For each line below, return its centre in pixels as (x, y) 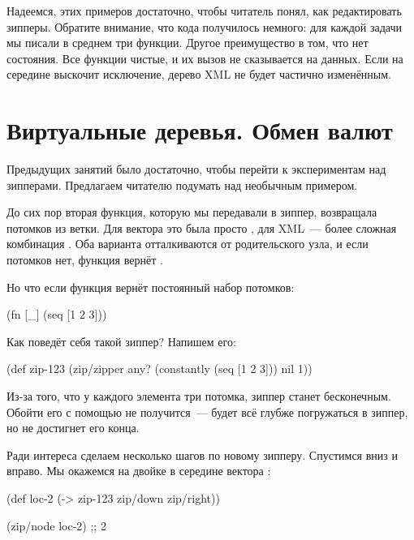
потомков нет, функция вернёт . (85, 260)
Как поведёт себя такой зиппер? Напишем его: (121, 341)
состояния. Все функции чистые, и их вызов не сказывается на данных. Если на (205, 58)
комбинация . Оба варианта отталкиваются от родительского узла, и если (188, 244)
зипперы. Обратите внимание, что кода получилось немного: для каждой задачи (204, 26)
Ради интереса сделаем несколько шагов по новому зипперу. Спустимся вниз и (202, 454)
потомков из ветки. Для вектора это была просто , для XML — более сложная (202, 227)
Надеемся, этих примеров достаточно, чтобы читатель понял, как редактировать (204, 11)
